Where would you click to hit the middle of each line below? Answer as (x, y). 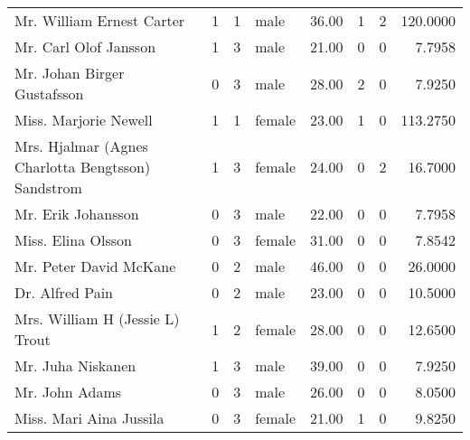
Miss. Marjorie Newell (84, 120)
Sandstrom (48, 187)
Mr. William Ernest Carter (100, 20)
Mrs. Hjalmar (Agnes (81, 146)
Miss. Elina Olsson (73, 240)
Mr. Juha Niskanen (75, 365)
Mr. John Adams (68, 392)
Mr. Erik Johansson (77, 214)
